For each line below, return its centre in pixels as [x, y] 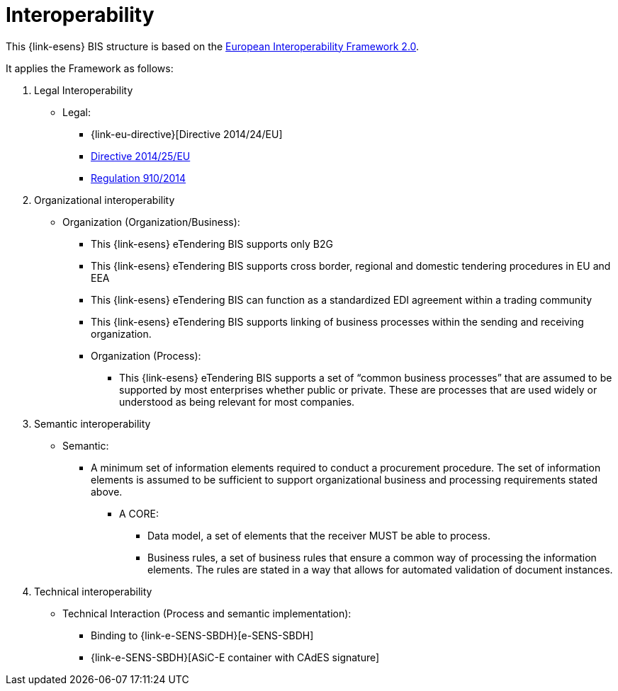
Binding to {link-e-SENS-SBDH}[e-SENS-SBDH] [202, 635]
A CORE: [139, 513]
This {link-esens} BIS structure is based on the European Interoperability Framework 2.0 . [213, 46]
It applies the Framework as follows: [90, 68]
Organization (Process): [146, 355]
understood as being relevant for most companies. [237, 401]
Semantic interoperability [92, 423]
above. [107, 491]
